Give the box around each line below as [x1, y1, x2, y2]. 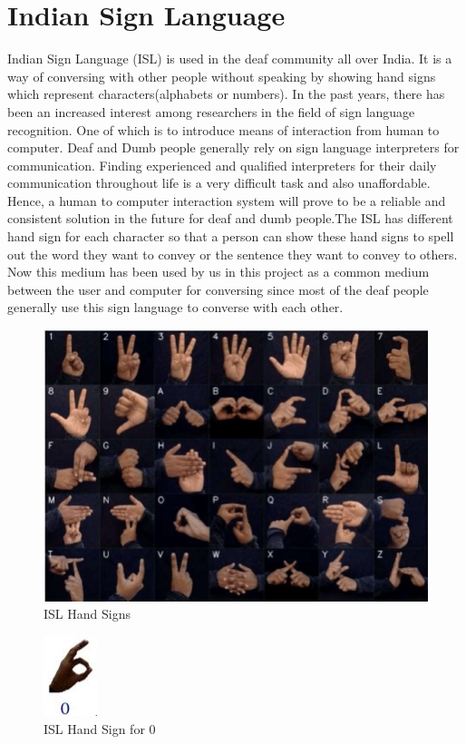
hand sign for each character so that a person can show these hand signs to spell [7, 227, 454, 246]
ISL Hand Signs [44, 604, 131, 623]
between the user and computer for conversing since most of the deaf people [7, 279, 429, 299]
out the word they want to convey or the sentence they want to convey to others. [7, 244, 458, 263]
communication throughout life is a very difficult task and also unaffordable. [7, 173, 431, 192]
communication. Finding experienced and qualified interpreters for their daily [7, 155, 437, 174]
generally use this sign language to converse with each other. [7, 298, 344, 317]
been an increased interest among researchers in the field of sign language [7, 102, 415, 121]
